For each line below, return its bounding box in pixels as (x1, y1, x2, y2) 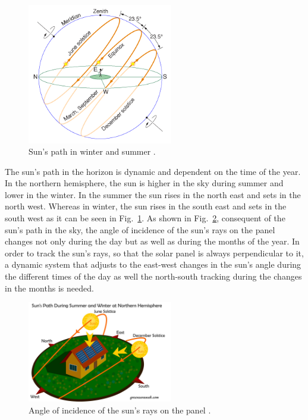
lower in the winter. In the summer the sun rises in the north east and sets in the (5, 188, 301, 200)
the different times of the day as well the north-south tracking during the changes (5, 270, 302, 283)
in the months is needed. (5, 281, 94, 294)
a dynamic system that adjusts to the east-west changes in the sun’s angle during (5, 258, 301, 271)
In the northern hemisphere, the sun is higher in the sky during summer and (5, 177, 284, 189)
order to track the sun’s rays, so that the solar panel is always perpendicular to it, (5, 246, 304, 259)
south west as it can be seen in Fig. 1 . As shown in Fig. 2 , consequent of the (5, 212, 285, 224)
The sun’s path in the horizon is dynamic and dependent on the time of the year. (5, 165, 301, 177)
